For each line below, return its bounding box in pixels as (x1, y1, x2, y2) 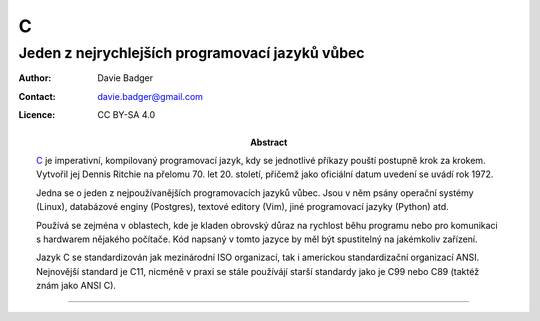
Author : (18, 72, 52, 84)
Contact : (18, 90, 57, 102)
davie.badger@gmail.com (97, 90, 204, 102)
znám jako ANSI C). (36, 280, 117, 292)
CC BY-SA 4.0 (97, 109, 156, 121)
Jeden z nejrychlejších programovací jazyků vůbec (18, 44, 365, 62)
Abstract (250, 136, 288, 148)
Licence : (18, 109, 56, 121)
